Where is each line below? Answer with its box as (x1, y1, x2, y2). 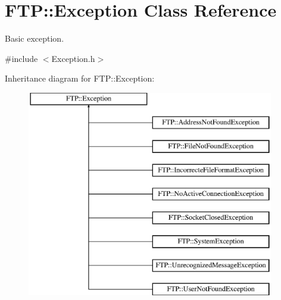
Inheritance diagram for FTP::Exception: (5, 72, 155, 85)
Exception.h (51, 52, 95, 64)
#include (5, 52, 38, 64)
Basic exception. (5, 32, 64, 45)
